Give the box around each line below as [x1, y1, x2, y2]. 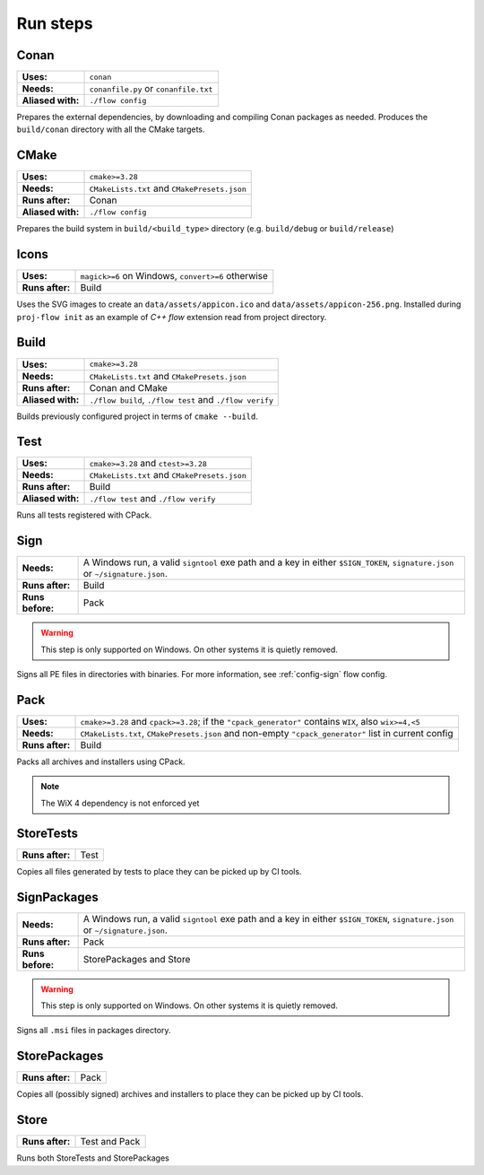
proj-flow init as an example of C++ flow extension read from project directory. [16, 311, 327, 322]
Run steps [16, 13, 93, 33]
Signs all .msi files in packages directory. [16, 1025, 171, 1036]
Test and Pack [80, 1136, 141, 1148]
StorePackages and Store [82, 953, 191, 965]
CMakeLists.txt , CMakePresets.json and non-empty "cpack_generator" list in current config [80, 727, 454, 740]
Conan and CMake [89, 381, 168, 394]
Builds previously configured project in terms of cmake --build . [16, 411, 259, 422]
